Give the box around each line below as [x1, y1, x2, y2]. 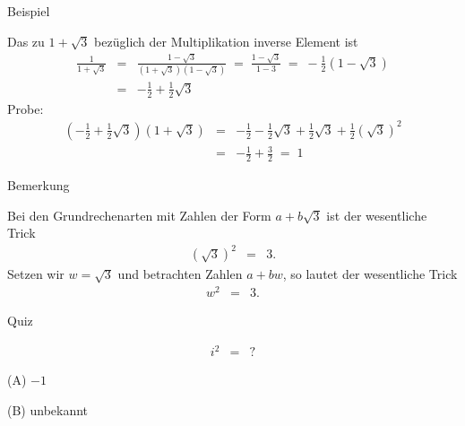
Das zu [7, 31, 45, 50]
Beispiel [7, 2, 50, 20]
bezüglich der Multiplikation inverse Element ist [94, 31, 358, 50]
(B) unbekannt [7, 400, 89, 419]
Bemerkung [7, 176, 70, 195]
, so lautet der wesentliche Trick [282, 265, 458, 283]
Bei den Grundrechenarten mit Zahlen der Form [7, 205, 271, 224]
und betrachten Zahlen [117, 265, 243, 283]
